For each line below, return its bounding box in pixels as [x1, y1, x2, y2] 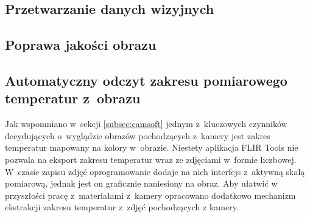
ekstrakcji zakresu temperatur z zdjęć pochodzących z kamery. [5, 201, 239, 213]
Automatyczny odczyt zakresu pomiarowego [5, 71, 287, 89]
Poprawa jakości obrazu [5, 35, 157, 54]
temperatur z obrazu [5, 89, 141, 108]
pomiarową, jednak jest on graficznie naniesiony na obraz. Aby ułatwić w [5, 177, 278, 190]
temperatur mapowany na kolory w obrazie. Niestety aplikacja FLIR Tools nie [5, 141, 298, 154]
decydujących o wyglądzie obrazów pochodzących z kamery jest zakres [5, 129, 270, 142]
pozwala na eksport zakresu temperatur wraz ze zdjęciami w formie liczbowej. [5, 153, 297, 165]
